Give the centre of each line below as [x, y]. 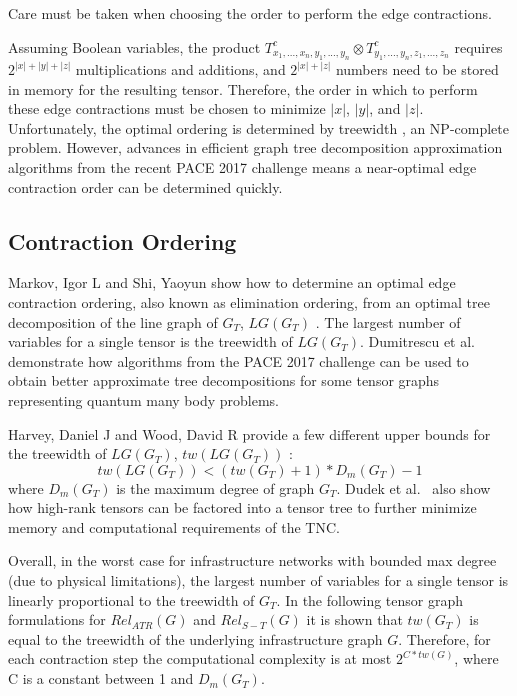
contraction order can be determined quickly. [145, 186]
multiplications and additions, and [180, 69]
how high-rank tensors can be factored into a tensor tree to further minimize [242, 507]
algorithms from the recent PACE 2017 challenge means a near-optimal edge [242, 166]
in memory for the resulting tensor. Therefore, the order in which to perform [243, 88]
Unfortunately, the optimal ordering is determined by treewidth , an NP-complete [259, 127]
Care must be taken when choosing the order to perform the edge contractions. [250, 13]
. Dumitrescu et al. [417, 341]
